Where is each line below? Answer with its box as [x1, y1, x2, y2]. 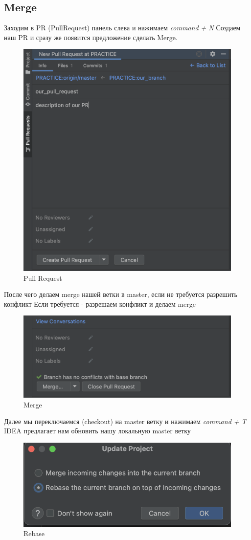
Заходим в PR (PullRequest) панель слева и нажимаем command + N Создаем [4, 22, 241, 33]
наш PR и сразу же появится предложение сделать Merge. [4, 32, 178, 42]
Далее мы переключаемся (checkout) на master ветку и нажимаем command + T [4, 416, 247, 426]
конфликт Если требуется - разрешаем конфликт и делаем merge [4, 298, 196, 309]
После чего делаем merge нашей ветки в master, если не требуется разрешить [4, 289, 237, 299]
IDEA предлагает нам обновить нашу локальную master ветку [4, 426, 191, 436]
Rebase [23, 528, 45, 539]
